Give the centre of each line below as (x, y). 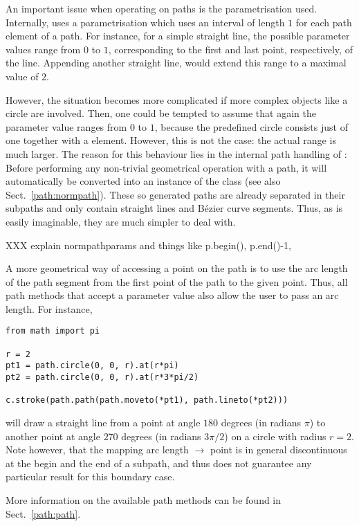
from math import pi (53, 331)
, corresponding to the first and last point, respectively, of (230, 49)
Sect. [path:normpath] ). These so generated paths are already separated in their (175, 194)
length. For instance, (49, 308)
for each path (324, 22)
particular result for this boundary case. (90, 477)
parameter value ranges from (66, 126)
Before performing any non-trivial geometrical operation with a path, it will (166, 167)
